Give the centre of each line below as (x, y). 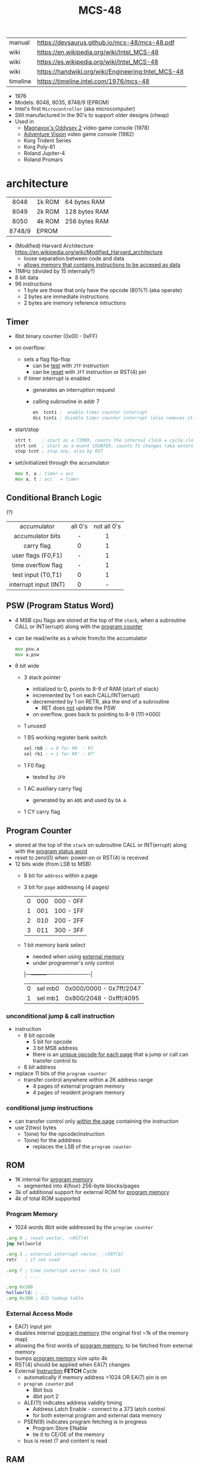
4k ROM (48, 222)
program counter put (49, 1383)
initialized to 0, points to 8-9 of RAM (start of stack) (96, 689)
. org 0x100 (20, 1287)
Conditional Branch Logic (54, 498)
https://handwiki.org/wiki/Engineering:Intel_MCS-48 (110, 72)
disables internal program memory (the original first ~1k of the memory (101, 1333)
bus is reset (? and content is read (65, 1441)
